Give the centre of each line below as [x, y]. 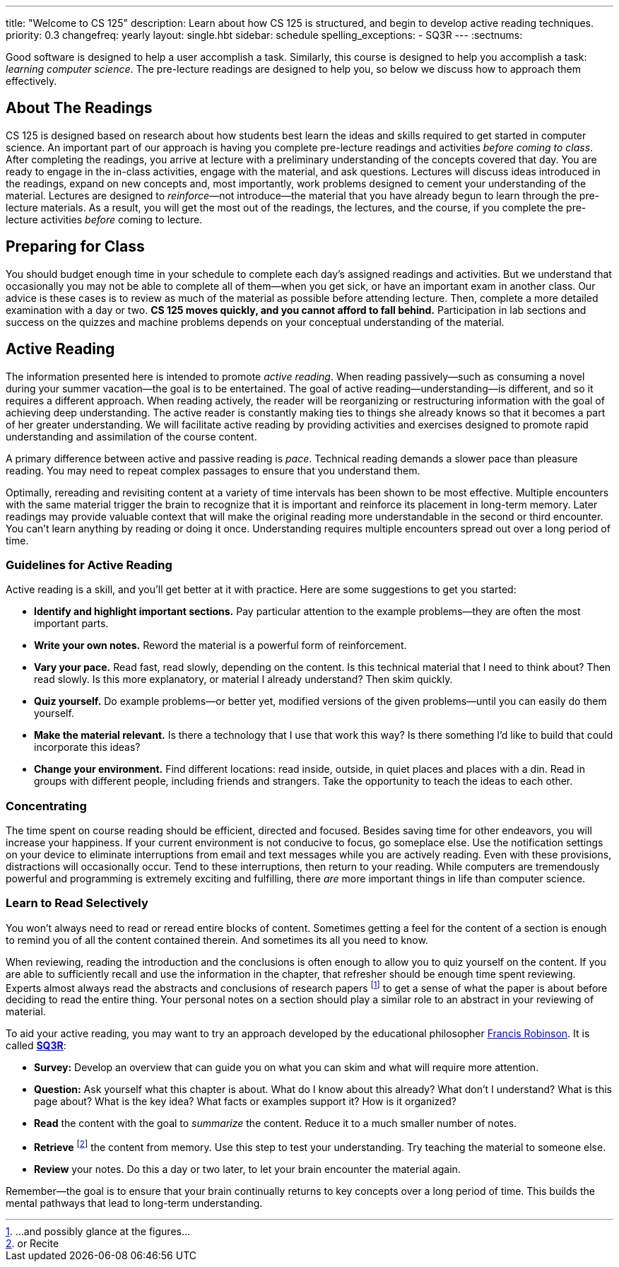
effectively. [31, 81]
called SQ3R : [36, 1046]
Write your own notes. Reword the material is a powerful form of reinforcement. [220, 646]
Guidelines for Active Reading [89, 565]
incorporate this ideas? [87, 747]
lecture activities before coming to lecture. [104, 219]
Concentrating [46, 806]
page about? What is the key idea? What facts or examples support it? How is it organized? [245, 1102]
